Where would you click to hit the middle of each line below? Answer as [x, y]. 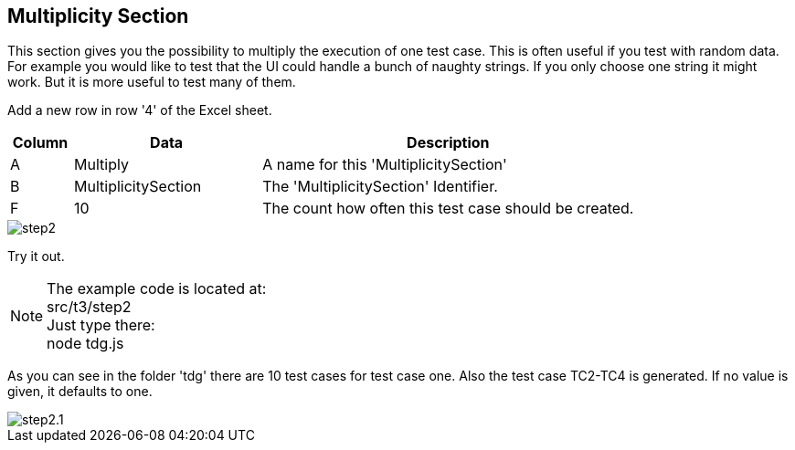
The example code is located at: [157, 289]
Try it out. [36, 256]
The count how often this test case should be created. [448, 209]
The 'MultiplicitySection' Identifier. [380, 187]
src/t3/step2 [89, 307]
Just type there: [101, 325]
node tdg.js [85, 344]
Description [448, 143]
